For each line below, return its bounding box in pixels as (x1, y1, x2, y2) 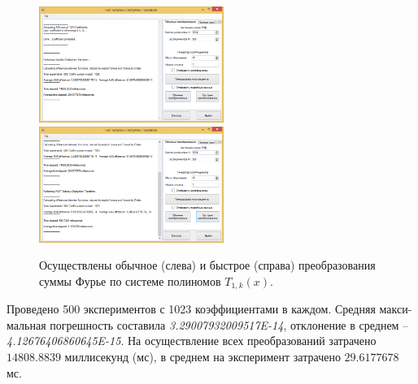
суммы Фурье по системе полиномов (39, 272, 221, 289)
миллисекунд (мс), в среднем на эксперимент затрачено (64, 347, 341, 365)
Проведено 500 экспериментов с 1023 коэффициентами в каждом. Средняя (7, 300, 376, 317)
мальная (7, 316, 46, 333)
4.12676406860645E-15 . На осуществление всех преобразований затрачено (7, 332, 377, 349)
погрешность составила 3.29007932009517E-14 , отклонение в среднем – (50, 316, 409, 333)
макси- (379, 300, 412, 317)
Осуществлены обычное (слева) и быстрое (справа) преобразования (39, 257, 376, 274)
